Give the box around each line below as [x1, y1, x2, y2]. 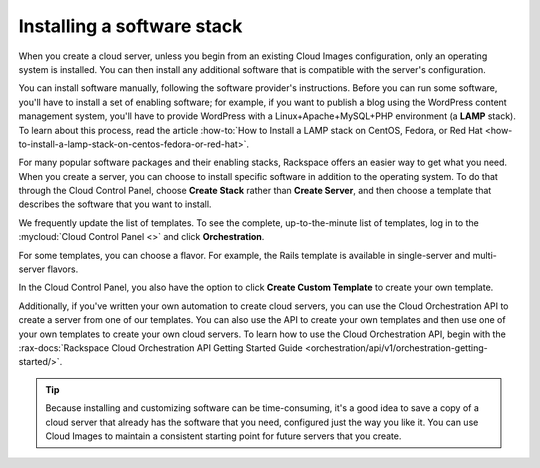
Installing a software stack [18, 15, 243, 37]
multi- [472, 249, 497, 261]
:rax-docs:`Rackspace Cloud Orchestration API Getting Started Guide [18, 341, 304, 354]
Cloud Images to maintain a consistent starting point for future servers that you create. [45, 430, 402, 442]
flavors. [47, 263, 79, 275]
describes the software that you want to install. [18, 198, 212, 210]
